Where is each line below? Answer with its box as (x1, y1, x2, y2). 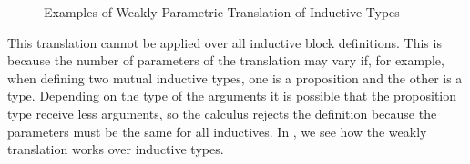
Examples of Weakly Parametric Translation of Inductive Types (44, 3, 400, 21)
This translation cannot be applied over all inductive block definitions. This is (7, 33, 442, 52)
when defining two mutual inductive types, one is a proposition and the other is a (7, 68, 463, 87)
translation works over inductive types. (7, 140, 224, 159)
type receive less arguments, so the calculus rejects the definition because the (7, 103, 437, 122)
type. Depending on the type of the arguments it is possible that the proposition (7, 86, 457, 105)
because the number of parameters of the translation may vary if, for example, (7, 51, 444, 70)
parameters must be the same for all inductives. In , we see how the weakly (7, 121, 427, 140)
